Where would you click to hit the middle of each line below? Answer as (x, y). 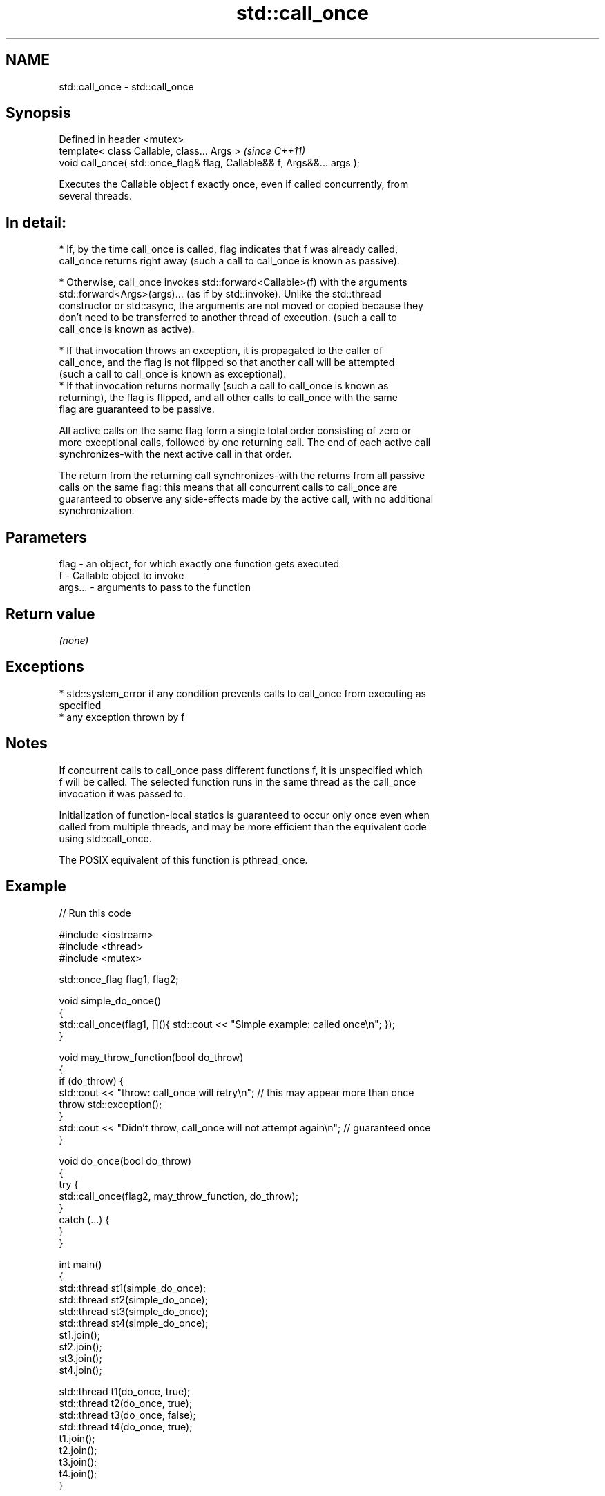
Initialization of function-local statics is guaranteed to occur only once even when (244, 815)
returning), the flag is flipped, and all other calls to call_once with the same (228, 398)
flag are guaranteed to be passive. (137, 409)
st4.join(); (80, 1370)
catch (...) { (84, 1219)
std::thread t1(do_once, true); (125, 1391)
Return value (50, 614)
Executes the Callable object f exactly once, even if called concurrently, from (234, 184)
